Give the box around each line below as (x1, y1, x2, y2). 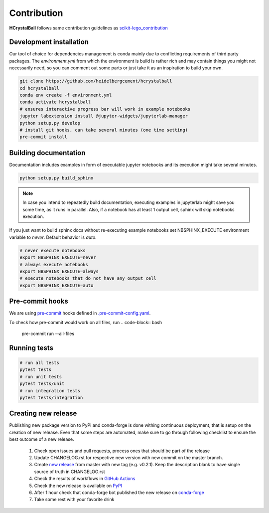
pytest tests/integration (19, 394, 83, 400)
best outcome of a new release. (9, 436, 74, 442)
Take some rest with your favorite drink (34, 497, 115, 503)
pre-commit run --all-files (21, 331, 75, 337)
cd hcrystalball (19, 85, 60, 91)
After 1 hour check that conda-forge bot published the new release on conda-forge (34, 489, 204, 496)
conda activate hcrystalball (19, 99, 91, 105)
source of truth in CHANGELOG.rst (34, 469, 105, 475)
